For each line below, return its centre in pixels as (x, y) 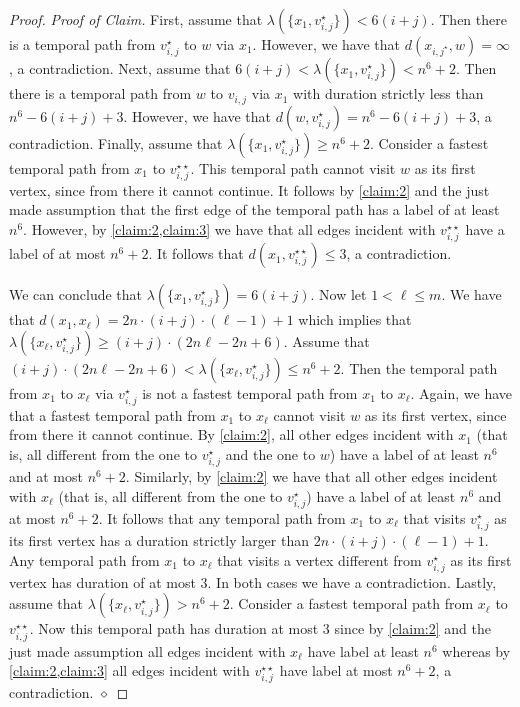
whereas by (476, 650)
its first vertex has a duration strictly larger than (159, 540)
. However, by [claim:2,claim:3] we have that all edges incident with (229, 228)
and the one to (270, 454)
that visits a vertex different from (319, 559)
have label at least (363, 650)
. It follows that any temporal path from (222, 517)
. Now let (338, 294)
